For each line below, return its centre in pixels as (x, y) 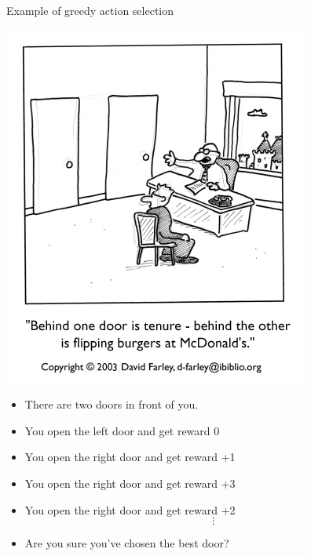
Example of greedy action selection (90, 10)
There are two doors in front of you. (112, 404)
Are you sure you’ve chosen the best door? (127, 543)
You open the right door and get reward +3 (130, 483)
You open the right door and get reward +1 (130, 457)
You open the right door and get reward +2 (130, 509)
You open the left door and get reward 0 (122, 430)
